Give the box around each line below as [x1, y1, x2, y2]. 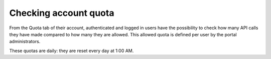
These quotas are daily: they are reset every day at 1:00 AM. [9, 48, 134, 54]
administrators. [9, 39, 41, 45]
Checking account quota [9, 7, 114, 18]
